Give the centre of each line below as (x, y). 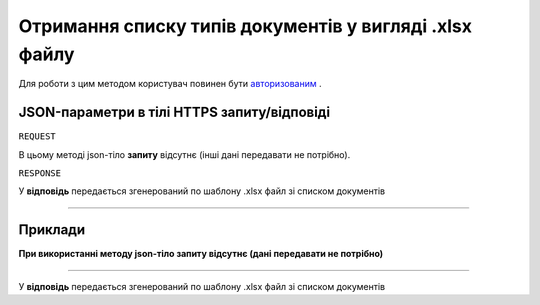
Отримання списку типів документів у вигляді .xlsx (245, 26)
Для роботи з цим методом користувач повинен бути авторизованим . (170, 84)
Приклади (52, 230)
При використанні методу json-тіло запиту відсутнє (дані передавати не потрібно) (201, 254)
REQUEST (37, 136)
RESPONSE (40, 173)
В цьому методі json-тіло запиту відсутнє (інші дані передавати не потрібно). (184, 154)
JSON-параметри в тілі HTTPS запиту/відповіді (174, 112)
